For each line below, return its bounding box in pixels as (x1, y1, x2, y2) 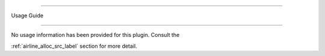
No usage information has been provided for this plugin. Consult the (11, 32, 180, 39)
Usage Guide (11, 12, 44, 19)
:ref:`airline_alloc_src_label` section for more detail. (11, 42, 138, 49)
